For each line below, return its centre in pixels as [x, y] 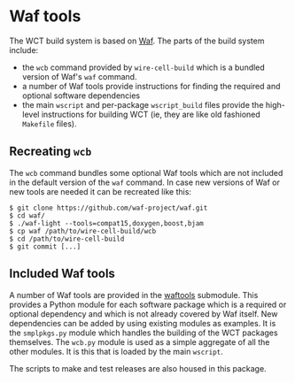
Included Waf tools [62, 274]
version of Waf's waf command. [79, 76]
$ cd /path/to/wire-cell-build [67, 239]
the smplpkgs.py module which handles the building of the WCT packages [144, 333]
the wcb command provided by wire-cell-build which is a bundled [144, 67]
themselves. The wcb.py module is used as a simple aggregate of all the [140, 341]
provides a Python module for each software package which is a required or [148, 304]
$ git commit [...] [45, 246]
